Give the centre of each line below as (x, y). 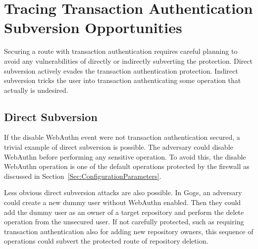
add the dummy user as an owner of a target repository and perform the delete (124, 212)
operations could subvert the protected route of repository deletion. (106, 241)
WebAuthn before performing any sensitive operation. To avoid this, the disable (125, 156)
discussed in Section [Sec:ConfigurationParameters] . (83, 176)
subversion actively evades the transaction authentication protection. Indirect (121, 70)
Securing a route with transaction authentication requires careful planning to (121, 51)
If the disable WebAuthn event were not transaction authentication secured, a (122, 137)
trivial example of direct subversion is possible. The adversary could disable (119, 147)
